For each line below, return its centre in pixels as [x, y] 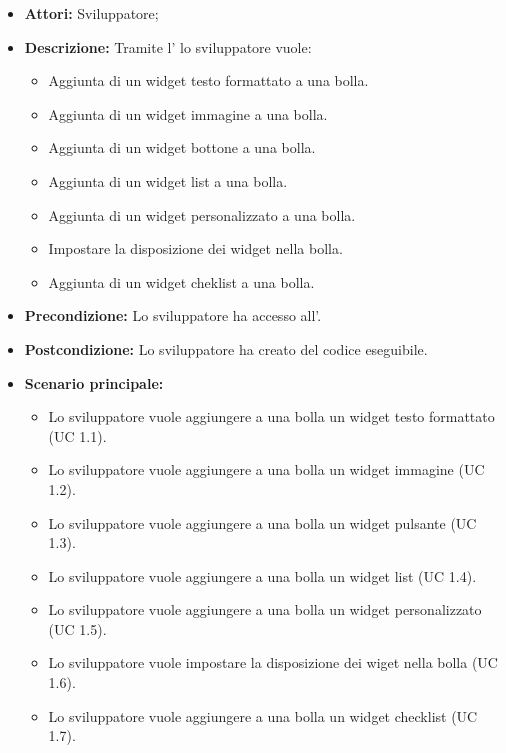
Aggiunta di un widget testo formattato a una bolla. [208, 80]
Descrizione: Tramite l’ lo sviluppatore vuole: [168, 46]
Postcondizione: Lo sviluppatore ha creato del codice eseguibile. [226, 348]
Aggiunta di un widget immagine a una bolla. [188, 113]
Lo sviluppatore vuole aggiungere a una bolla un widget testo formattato [271, 416]
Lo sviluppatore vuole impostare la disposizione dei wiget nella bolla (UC [273, 662]
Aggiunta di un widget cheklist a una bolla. [181, 281]
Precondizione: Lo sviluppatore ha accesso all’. [173, 315]
